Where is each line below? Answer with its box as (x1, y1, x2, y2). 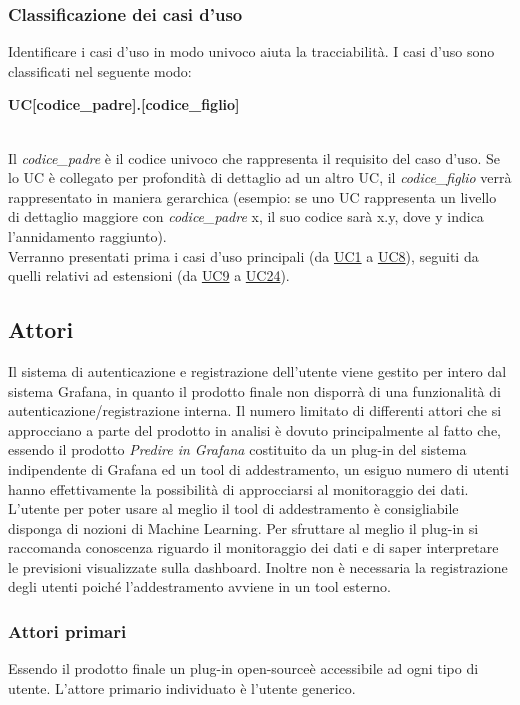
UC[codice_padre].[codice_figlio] (8, 94, 240, 115)
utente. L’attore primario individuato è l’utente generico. (8, 677, 356, 698)
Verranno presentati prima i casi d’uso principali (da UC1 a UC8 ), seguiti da (8, 245, 479, 266)
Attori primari (8, 619, 127, 643)
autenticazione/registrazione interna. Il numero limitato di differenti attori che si (8, 400, 502, 421)
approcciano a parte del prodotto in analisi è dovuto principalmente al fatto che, (8, 419, 501, 440)
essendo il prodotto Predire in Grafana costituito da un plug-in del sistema (8, 439, 467, 460)
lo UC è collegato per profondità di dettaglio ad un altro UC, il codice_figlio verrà (8, 167, 512, 188)
